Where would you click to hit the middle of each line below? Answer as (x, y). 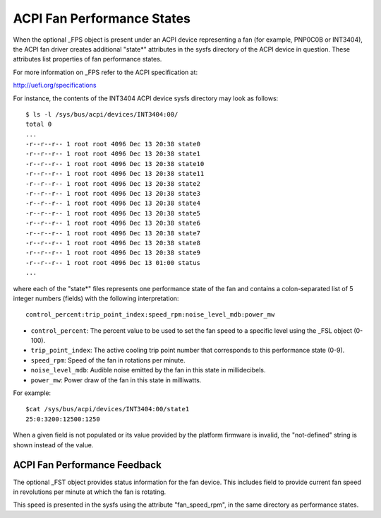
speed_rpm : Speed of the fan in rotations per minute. (108, 360)
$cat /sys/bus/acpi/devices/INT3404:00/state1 (108, 409)
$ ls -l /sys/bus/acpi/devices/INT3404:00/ (102, 114)
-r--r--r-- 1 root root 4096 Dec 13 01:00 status (113, 263)
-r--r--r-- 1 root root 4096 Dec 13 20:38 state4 (113, 204)
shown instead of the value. (53, 445)
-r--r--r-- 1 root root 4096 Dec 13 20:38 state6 (113, 223)
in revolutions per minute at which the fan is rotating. (90, 492)
